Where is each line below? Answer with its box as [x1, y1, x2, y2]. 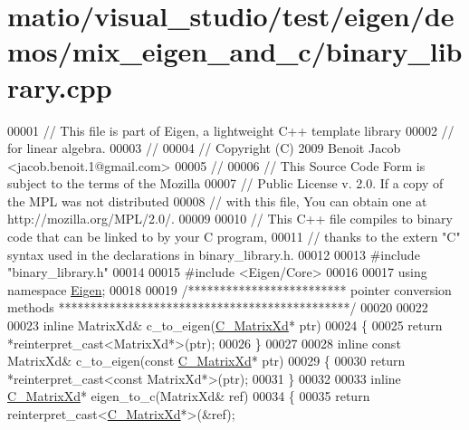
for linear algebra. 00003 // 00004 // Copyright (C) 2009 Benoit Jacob [7, 139, 401, 158]
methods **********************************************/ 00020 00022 [7, 298, 428, 317]
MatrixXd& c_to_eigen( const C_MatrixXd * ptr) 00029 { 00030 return [7, 351, 406, 370]
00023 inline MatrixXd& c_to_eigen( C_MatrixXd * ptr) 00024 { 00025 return [7, 316, 443, 335]
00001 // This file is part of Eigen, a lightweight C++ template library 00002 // [7, 120, 455, 139]
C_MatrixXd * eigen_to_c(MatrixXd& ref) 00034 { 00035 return [7, 387, 370, 406]
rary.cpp [7, 68, 112, 105]
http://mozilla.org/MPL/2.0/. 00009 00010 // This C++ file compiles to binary [7, 209, 453, 228]
